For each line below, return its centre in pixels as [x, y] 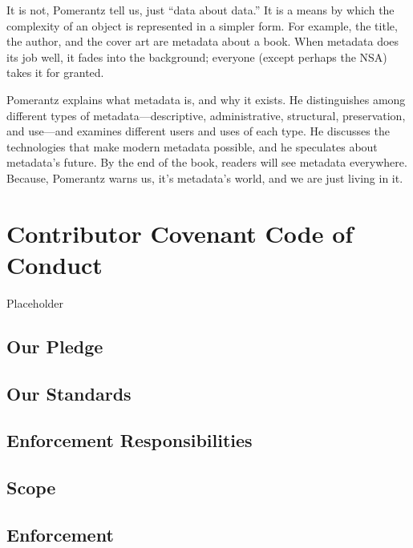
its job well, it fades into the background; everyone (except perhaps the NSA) [197, 56]
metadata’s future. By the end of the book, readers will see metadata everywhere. [207, 162]
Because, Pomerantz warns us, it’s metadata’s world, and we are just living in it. [205, 177]
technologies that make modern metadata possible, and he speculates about [192, 146]
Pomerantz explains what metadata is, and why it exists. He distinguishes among [206, 99]
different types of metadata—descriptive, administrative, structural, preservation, [206, 115]
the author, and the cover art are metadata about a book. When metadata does [203, 41]
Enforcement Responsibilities [130, 440]
